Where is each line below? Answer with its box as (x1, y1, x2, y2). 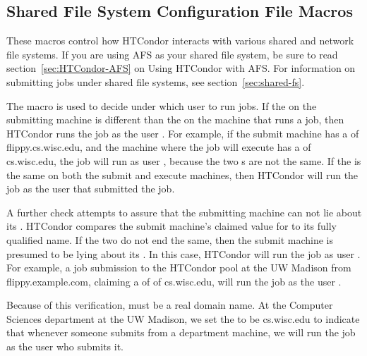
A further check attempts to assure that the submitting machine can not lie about (6, 204, 362, 219)
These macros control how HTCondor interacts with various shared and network (6, 33, 354, 48)
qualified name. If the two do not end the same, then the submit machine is (6, 232, 333, 247)
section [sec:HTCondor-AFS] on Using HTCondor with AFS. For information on (6, 61, 356, 75)
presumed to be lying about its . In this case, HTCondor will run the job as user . (6, 246, 361, 261)
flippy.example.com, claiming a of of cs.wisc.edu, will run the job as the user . (6, 274, 342, 288)
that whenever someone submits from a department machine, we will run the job (6, 325, 356, 340)
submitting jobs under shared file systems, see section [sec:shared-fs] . (6, 74, 305, 89)
